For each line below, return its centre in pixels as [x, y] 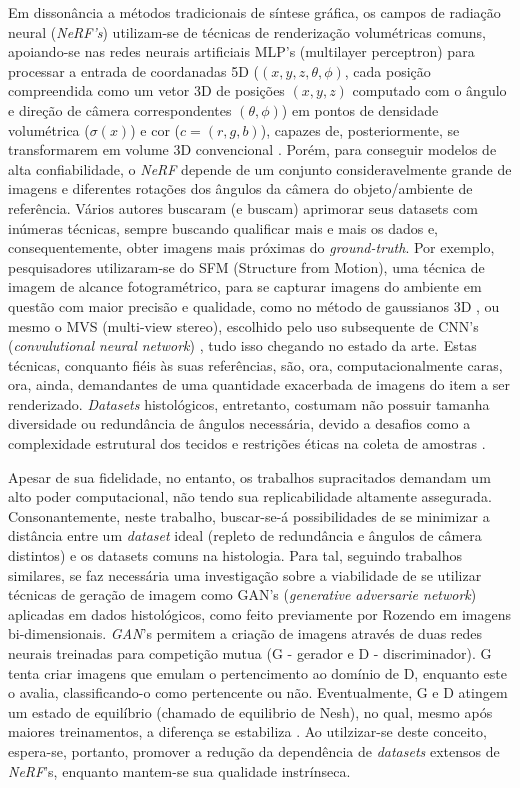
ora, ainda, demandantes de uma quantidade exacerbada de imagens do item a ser [259, 384]
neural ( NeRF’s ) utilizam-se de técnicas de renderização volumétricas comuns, [247, 31]
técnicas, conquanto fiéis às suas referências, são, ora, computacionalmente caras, [255, 364]
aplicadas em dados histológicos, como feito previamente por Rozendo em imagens [260, 613]
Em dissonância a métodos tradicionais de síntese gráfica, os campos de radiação [254, 12]
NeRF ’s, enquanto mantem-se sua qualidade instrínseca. [179, 770]
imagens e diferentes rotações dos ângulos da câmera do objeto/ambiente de [240, 188]
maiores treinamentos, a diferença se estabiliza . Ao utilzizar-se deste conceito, [247, 731]
